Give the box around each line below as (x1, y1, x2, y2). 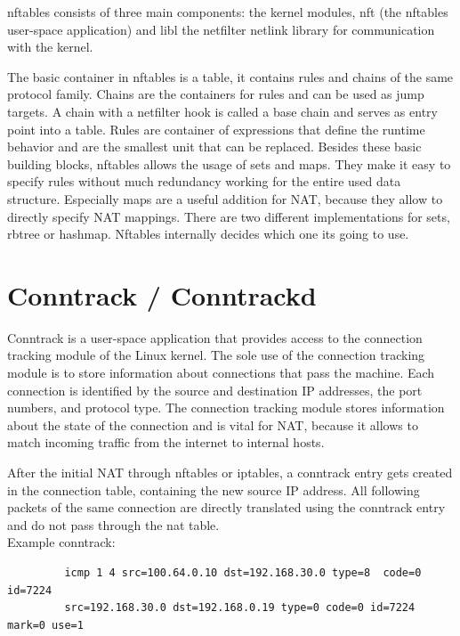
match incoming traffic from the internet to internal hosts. (7, 433, 325, 452)
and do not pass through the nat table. (7, 515, 220, 534)
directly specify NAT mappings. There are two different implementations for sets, (7, 207, 450, 225)
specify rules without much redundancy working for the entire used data (7, 172, 401, 191)
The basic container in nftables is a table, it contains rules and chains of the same (7, 67, 454, 86)
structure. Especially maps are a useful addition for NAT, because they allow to (7, 189, 443, 208)
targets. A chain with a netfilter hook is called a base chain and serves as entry (7, 102, 438, 120)
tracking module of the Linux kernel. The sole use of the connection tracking (7, 346, 425, 364)
